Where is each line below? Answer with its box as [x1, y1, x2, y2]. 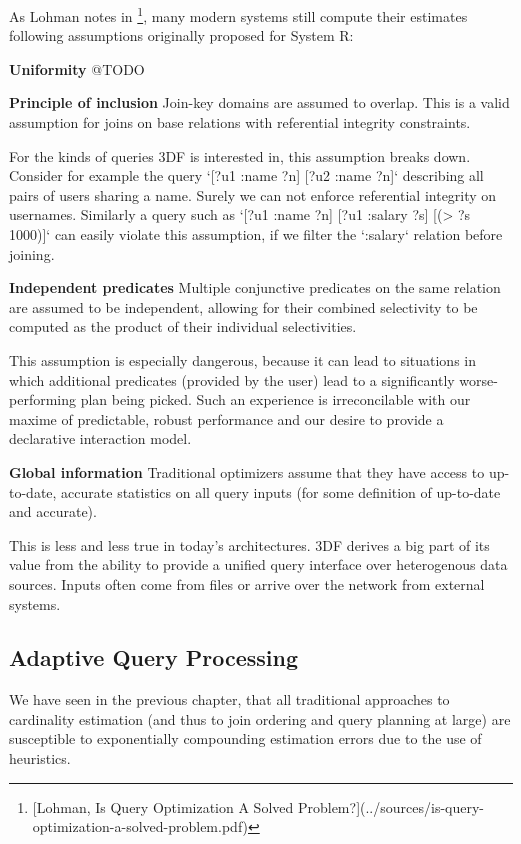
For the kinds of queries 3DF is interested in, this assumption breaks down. [9, 145, 471, 166]
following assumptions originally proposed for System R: [9, 25, 354, 46]
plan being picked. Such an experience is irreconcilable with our [80, 389, 471, 410]
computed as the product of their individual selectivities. [9, 316, 357, 337]
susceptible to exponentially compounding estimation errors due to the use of [9, 728, 482, 749]
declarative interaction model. [9, 428, 192, 449]
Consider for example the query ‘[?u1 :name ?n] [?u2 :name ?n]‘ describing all [9, 165, 484, 186]
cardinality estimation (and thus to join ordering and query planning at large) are [9, 708, 511, 729]
